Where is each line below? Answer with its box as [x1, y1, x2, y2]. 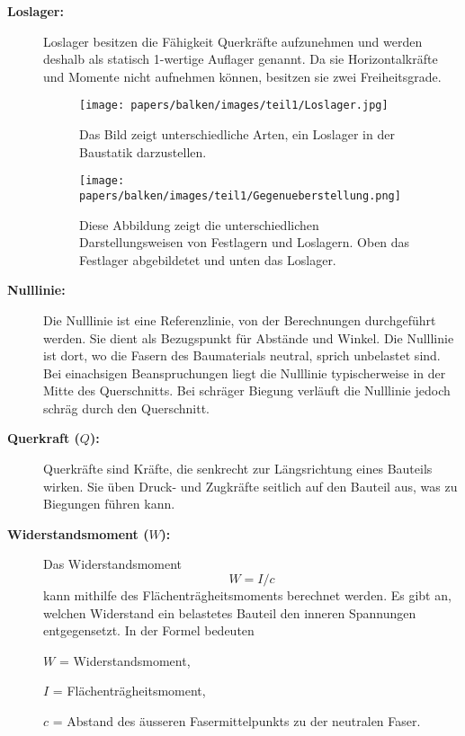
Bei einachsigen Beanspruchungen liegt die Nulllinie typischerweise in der [43, 363, 446, 382]
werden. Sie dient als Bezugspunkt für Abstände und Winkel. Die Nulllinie [43, 328, 454, 347]
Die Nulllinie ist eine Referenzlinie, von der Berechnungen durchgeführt [43, 310, 436, 329]
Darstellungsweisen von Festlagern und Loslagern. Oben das [79, 233, 410, 252]
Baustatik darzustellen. [79, 142, 207, 161]
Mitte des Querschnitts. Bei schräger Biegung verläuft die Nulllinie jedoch [43, 381, 451, 400]
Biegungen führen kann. [43, 494, 175, 513]
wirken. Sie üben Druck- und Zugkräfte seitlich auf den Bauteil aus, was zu [43, 476, 458, 495]
